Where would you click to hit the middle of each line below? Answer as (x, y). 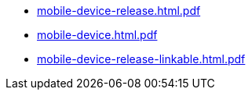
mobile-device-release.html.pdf (119, 11)
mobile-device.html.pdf (97, 35)
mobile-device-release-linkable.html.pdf (141, 59)
